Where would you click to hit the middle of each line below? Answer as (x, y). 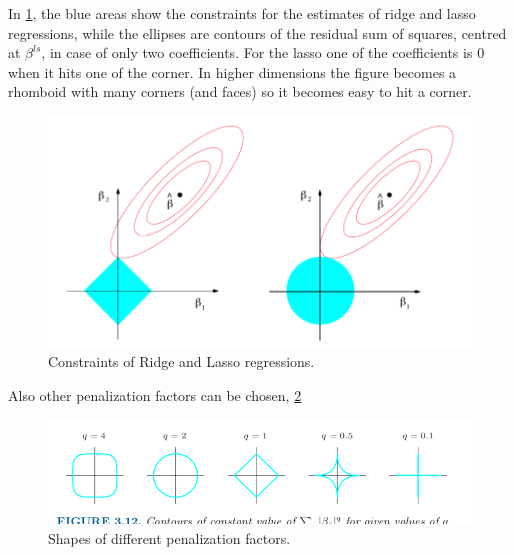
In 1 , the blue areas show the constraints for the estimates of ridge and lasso (242, 13)
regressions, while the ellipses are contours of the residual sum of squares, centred (257, 32)
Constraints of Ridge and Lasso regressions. (181, 361)
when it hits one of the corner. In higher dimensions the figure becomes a (232, 71)
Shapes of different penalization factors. (169, 538)
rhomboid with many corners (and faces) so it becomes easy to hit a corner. (240, 91)
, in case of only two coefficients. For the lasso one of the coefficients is (257, 52)
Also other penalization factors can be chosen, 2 (155, 394)
